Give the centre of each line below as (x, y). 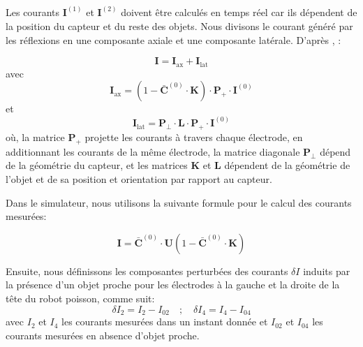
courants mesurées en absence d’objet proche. (103, 335)
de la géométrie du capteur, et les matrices (97, 165)
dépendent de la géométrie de (287, 165)
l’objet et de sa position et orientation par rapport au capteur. (139, 179)
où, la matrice (35, 137)
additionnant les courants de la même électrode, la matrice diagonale (153, 151)
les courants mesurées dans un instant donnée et (165, 322)
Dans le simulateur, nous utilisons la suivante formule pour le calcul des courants (179, 202)
